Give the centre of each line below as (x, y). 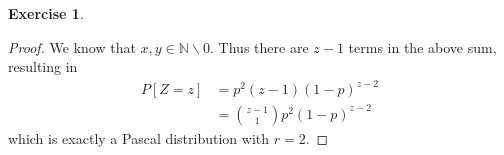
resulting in (43, 66)
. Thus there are (259, 46)
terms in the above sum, (422, 46)
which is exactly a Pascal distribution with (139, 137)
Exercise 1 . (46, 13)
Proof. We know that (72, 46)
